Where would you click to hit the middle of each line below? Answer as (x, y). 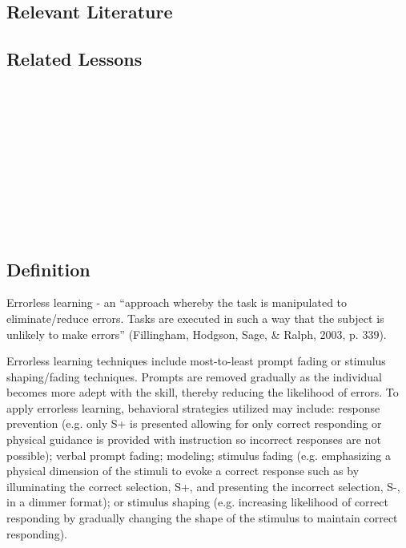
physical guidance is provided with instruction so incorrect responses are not (194, 439)
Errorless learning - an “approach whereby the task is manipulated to (177, 302)
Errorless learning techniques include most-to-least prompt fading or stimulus (196, 361)
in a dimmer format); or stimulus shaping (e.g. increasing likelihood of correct (197, 502)
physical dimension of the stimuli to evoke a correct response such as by (183, 471)
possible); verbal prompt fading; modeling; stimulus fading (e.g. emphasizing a (199, 455)
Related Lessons (74, 59)
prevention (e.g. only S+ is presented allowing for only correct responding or (194, 423)
